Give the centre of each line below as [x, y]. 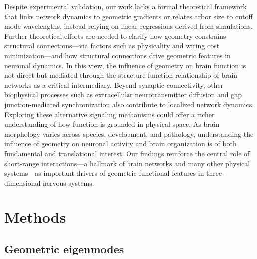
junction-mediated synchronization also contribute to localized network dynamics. [129, 104]
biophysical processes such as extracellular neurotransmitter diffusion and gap [123, 95]
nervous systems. [68, 182]
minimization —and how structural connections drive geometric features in [118, 55]
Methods [35, 217]
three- [215, 173]
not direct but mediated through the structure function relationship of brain [121, 75]
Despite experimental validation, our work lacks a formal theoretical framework [126, 6]
